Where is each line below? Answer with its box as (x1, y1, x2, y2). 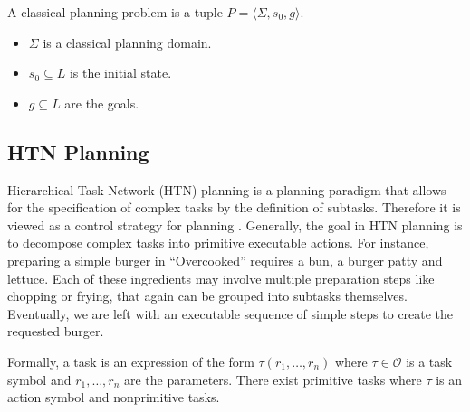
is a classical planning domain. (43, 33, 212, 51)
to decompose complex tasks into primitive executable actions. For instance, (7, 233, 429, 252)
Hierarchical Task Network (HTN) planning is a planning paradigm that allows (7, 180, 446, 199)
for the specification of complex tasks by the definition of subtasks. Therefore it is (7, 198, 461, 217)
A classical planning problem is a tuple (7, 3, 223, 21)
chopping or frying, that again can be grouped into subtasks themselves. (7, 286, 408, 305)
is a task (406, 351, 453, 370)
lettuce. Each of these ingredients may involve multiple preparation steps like (7, 268, 435, 287)
